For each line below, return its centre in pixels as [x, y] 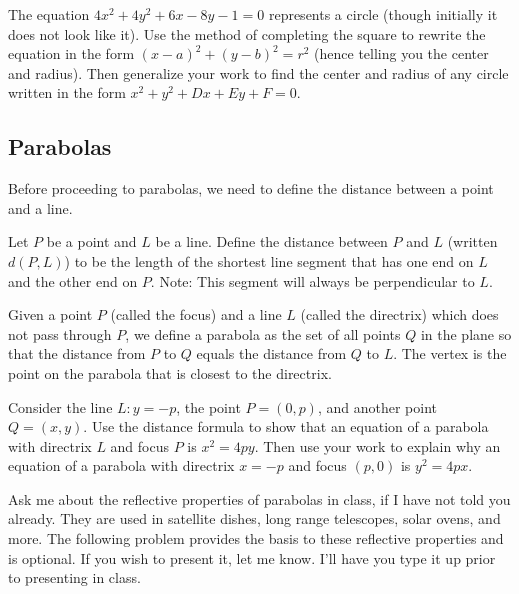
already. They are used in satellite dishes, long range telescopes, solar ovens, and [254, 518]
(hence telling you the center [401, 53]
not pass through [60, 333]
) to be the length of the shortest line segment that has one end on [269, 260]
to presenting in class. [74, 577]
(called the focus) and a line [196, 314]
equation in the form [71, 53]
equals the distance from [271, 353]
